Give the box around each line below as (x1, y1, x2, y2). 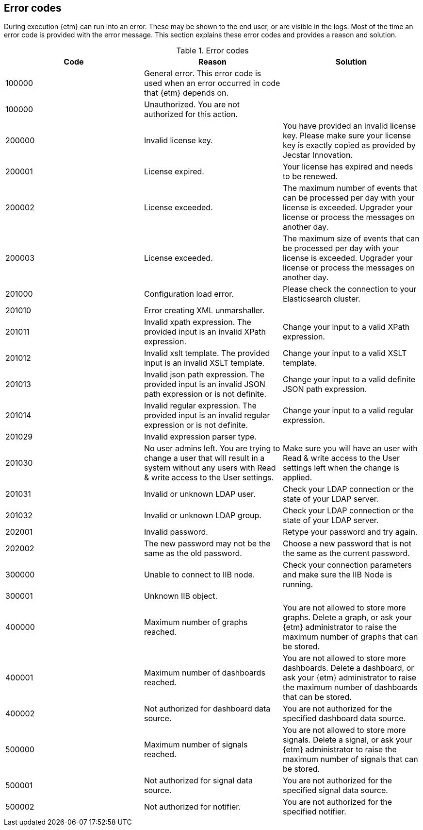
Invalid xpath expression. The (144, 317, 251, 327)
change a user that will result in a (144, 453, 265, 463)
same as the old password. (144, 548, 242, 559)
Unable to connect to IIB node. (144, 570, 255, 580)
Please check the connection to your (282, 284, 417, 294)
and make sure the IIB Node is (282, 570, 392, 580)
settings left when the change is (282, 463, 399, 473)
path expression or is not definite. (144, 389, 266, 399)
